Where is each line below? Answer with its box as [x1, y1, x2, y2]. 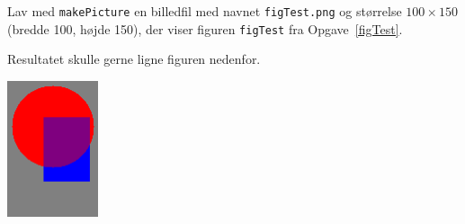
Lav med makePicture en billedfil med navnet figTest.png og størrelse [7, 2, 402, 20]
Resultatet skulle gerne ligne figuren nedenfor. [7, 49, 261, 68]
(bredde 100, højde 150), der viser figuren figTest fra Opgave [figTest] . [7, 19, 403, 38]
